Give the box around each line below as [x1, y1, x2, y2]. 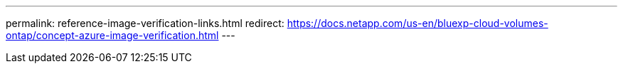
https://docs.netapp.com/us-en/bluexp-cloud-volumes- [287, 17, 548, 29]
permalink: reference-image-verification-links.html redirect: [6, 17, 284, 29]
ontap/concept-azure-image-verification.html [6, 29, 219, 41]
